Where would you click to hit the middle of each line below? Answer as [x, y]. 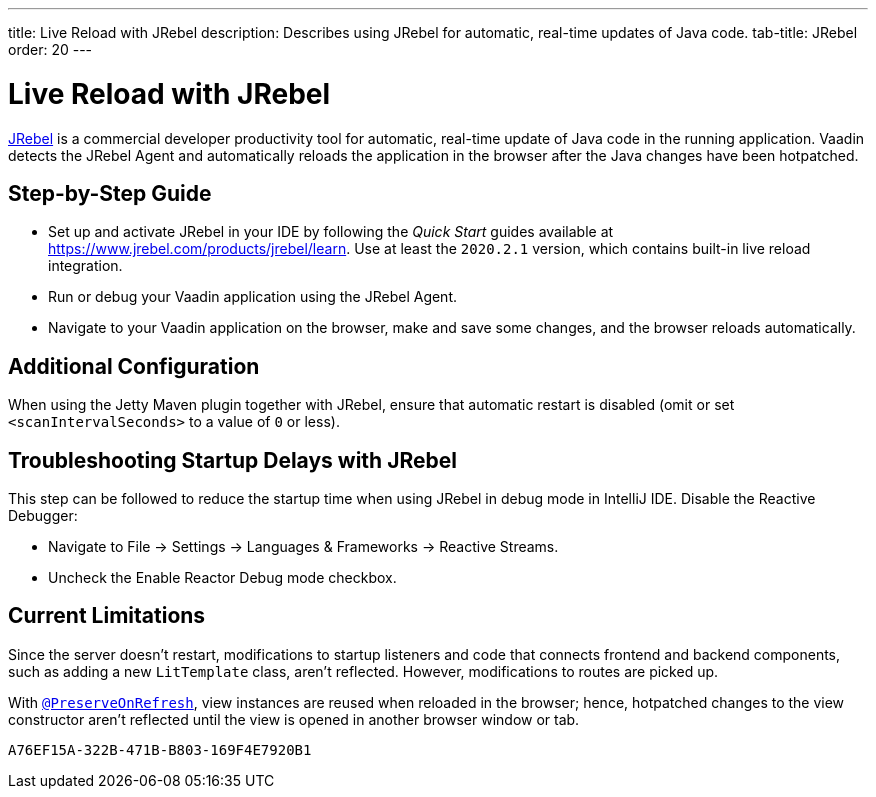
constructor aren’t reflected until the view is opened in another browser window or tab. [294, 719]
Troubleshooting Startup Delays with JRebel [232, 460]
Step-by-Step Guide [110, 193]
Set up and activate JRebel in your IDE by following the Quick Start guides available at [331, 232]
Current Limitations [107, 616]
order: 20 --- [50, 49]
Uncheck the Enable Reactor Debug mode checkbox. [222, 578]
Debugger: [43, 516]
